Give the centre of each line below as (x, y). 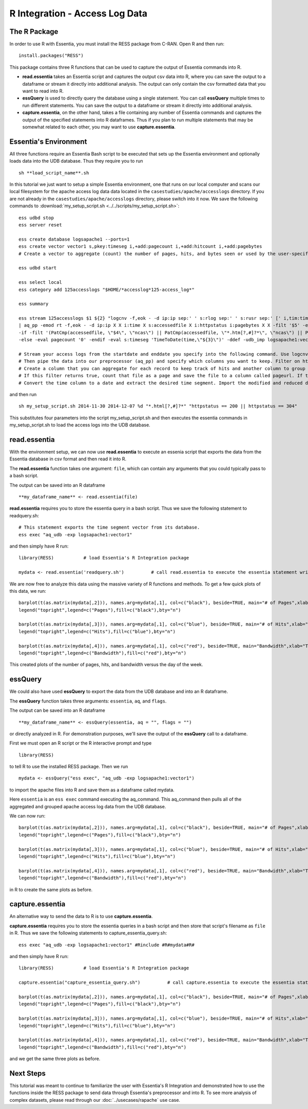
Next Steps (27, 1073)
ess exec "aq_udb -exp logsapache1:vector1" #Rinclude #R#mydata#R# (107, 945)
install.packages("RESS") (51, 56)
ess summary (34, 304)
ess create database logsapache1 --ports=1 (74, 239)
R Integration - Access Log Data (79, 13)
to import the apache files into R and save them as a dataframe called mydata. (92, 790)
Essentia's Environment (48, 141)
